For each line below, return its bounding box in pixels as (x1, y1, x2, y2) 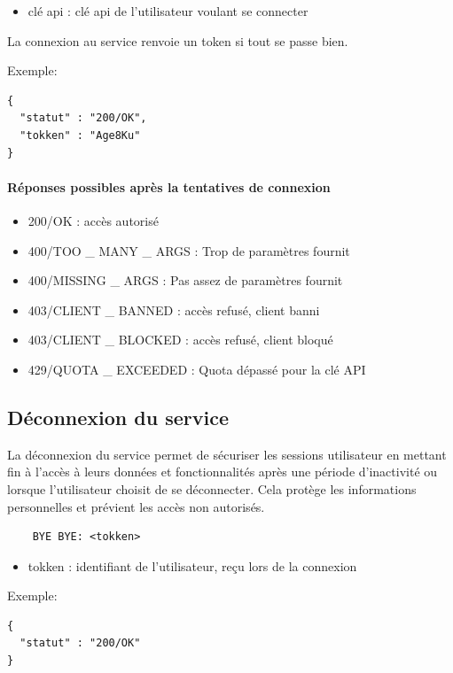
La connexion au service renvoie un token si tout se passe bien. (7, 31, 348, 50)
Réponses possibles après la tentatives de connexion (7, 177, 331, 196)
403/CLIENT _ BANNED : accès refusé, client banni (27, 300, 320, 319)
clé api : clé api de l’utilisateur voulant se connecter (27, 2, 309, 19)
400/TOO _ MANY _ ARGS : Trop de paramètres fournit (27, 241, 350, 259)
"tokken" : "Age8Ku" (20, 128, 141, 142)
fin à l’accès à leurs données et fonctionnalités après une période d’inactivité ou (7, 462, 438, 481)
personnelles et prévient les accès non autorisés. (7, 497, 265, 515)
